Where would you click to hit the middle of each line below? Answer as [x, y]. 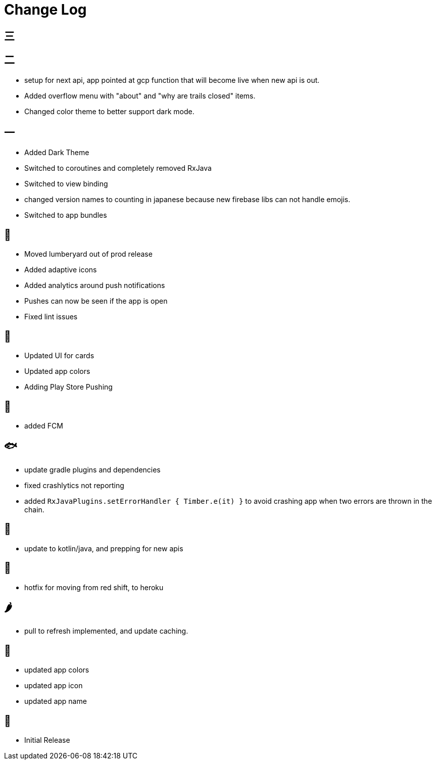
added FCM [44, 425]
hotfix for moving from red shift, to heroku [94, 587]
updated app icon [54, 686]
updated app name [56, 701]
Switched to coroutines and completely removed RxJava [118, 168]
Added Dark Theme [57, 153]
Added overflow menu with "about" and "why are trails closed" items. [140, 96]
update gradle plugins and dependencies [92, 469]
